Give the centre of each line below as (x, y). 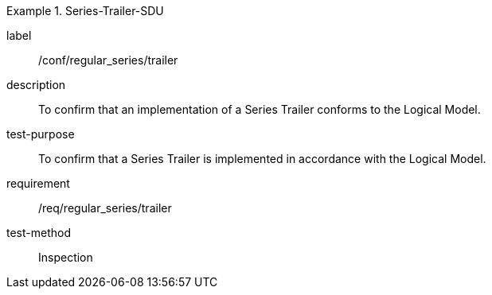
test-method (39, 233)
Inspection (66, 257)
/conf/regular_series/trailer (108, 60)
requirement (38, 183)
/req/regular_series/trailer (105, 208)
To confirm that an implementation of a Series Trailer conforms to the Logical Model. (260, 109)
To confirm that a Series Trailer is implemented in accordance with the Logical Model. (262, 159)
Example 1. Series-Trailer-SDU (85, 11)
